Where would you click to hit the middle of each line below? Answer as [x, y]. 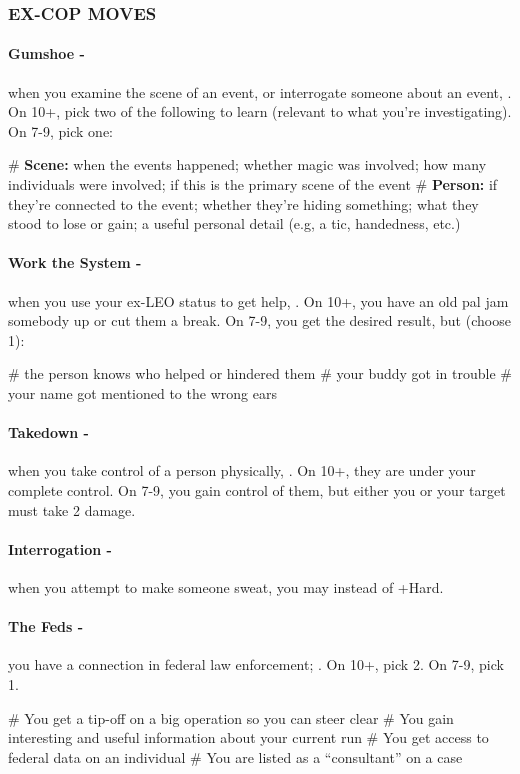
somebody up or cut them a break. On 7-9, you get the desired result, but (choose [259, 320]
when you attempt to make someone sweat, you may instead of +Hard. [226, 586]
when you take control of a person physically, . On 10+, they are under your [242, 470]
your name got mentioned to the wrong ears [142, 392]
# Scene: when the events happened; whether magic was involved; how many [247, 164]
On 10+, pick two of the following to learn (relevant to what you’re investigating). [260, 111]
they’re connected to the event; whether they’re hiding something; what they [243, 203]
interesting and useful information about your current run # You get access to [248, 737]
